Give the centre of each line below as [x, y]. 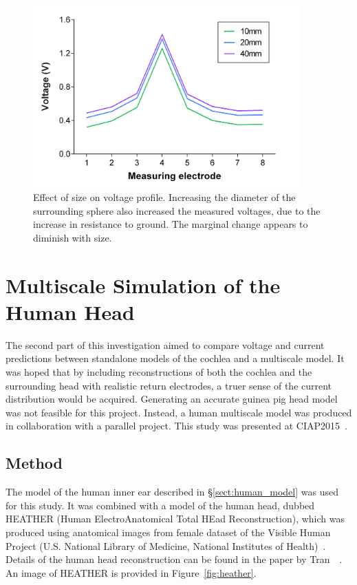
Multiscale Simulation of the [143, 285]
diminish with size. [73, 237]
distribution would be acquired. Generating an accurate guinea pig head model [172, 399]
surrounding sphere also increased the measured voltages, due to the [177, 210]
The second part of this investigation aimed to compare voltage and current [165, 344]
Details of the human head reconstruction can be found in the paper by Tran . [174, 559]
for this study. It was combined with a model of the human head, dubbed [160, 505]
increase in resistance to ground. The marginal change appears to [171, 224]
